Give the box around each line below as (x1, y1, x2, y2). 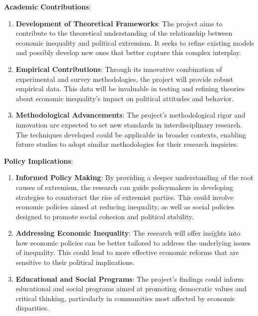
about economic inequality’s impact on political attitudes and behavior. (15, 93, 234, 103)
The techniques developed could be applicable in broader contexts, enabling (15, 129, 246, 139)
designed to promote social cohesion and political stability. (15, 211, 194, 221)
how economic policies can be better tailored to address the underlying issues (15, 237, 251, 248)
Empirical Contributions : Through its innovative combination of (15, 63, 222, 74)
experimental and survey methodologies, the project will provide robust (15, 73, 233, 84)
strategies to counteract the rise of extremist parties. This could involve (15, 191, 234, 202)
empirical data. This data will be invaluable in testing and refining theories (15, 83, 245, 94)
